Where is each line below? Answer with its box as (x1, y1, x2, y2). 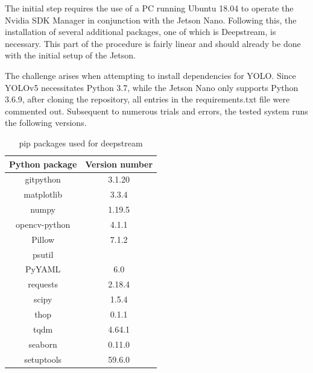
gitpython (25, 173, 61, 186)
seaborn (28, 337, 57, 350)
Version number (85, 157, 153, 170)
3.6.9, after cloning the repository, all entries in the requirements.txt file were (5, 93, 290, 105)
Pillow (31, 233, 55, 245)
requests (28, 278, 58, 290)
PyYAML (25, 263, 61, 275)
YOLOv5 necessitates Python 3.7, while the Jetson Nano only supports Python (5, 81, 299, 93)
